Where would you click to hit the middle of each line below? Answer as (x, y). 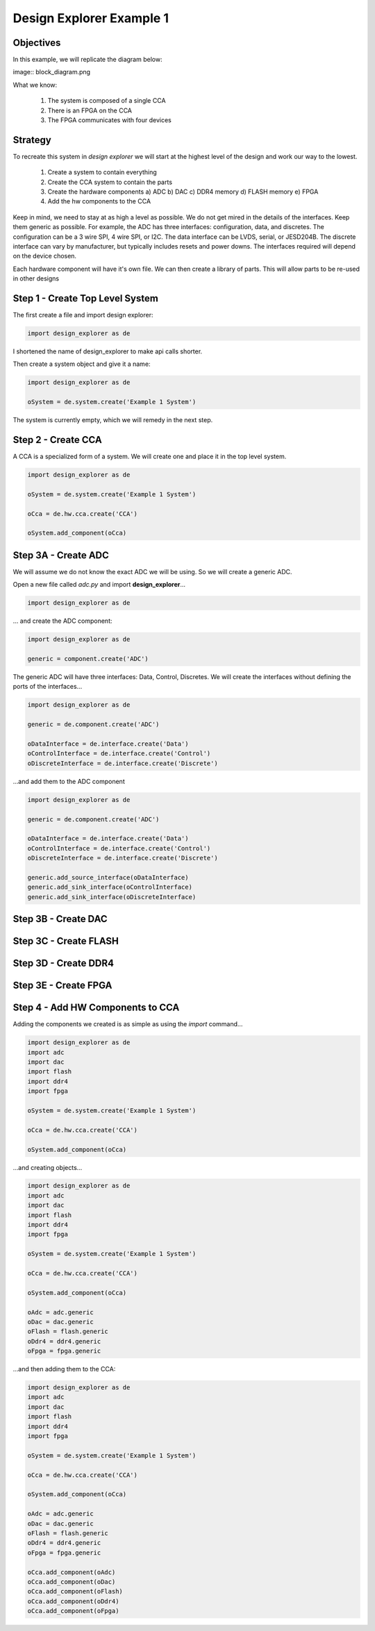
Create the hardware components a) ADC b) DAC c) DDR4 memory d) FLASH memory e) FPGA (183, 192)
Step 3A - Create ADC (61, 555)
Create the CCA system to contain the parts (110, 182)
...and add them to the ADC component (69, 781)
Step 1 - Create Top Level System (86, 299)
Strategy (32, 140)
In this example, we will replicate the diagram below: (87, 60)
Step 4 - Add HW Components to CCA (96, 1008)
